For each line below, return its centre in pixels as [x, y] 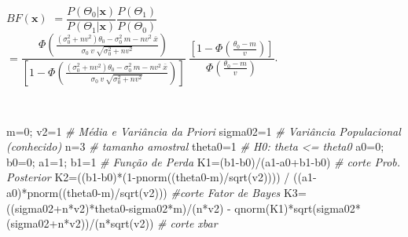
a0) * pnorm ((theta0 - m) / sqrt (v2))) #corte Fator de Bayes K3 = [156, 192]
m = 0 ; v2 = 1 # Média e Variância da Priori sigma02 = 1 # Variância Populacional [204, 131]
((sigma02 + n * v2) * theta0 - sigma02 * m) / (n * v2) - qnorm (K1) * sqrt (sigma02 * [184, 208]
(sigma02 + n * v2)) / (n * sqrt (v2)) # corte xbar [112, 223]
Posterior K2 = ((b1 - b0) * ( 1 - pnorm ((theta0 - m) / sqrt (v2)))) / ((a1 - [162, 177]
